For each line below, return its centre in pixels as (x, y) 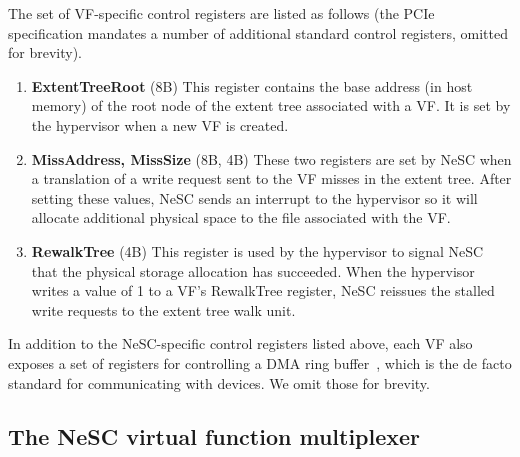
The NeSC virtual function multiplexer (214, 436)
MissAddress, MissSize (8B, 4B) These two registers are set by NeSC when (271, 158)
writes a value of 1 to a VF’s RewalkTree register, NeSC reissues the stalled (263, 290)
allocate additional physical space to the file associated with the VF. (241, 217)
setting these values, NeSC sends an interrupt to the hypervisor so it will (254, 197)
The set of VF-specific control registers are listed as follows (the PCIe (221, 13)
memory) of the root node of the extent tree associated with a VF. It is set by (271, 105)
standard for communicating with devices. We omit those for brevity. (219, 382)
